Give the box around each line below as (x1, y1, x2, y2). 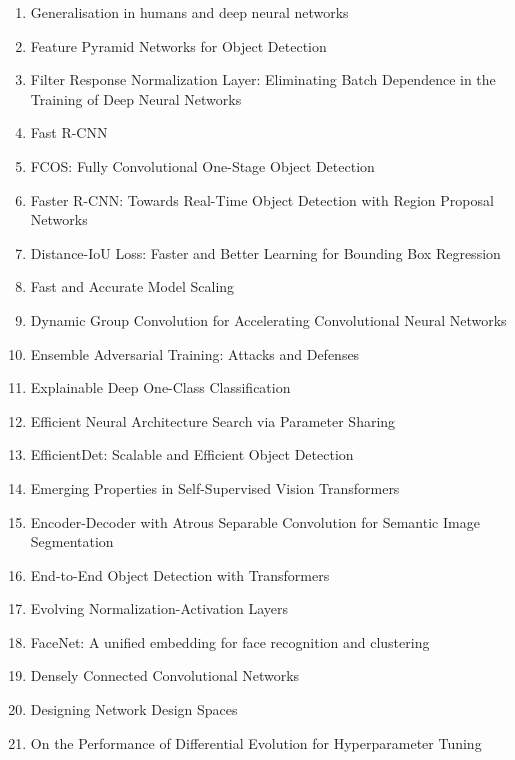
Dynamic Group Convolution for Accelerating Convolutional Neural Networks (30, 309, 507, 330)
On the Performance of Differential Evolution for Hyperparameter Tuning (30, 732, 482, 753)
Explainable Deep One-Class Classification (30, 377, 291, 398)
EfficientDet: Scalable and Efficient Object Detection (30, 444, 354, 465)
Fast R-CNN (30, 122, 108, 143)
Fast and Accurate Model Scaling (30, 276, 235, 297)
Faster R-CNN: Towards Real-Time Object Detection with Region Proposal (30, 189, 494, 210)
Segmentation (30, 531, 114, 552)
